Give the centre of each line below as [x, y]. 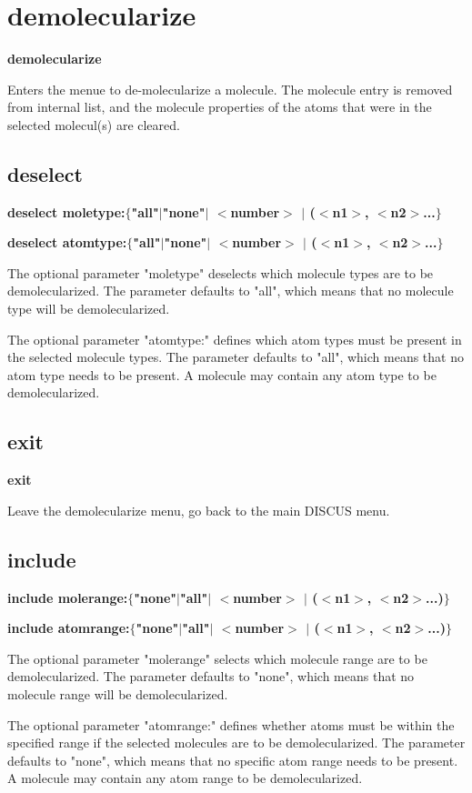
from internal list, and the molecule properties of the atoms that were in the [220, 107]
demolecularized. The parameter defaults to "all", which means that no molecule [231, 291]
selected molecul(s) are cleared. [94, 124]
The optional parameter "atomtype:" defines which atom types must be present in [235, 339]
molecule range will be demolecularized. [118, 694]
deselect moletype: [66, 211]
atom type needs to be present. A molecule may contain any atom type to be [222, 374]
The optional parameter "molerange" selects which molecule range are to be [217, 658]
